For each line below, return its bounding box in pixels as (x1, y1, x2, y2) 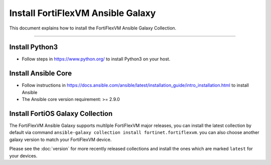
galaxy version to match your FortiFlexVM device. (9, 136, 112, 142)
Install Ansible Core (9, 69, 72, 77)
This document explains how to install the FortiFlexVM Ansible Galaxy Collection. (9, 25, 177, 31)
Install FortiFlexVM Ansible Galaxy (9, 7, 156, 18)
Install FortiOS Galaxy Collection (9, 109, 113, 117)
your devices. (9, 152, 38, 158)
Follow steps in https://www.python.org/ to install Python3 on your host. (22, 56, 171, 62)
